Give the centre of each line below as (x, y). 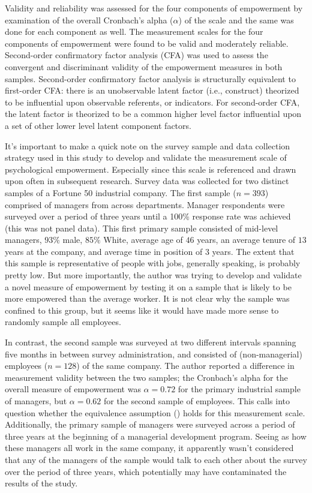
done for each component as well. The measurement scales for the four (134, 31)
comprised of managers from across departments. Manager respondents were (145, 204)
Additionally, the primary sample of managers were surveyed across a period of (150, 424)
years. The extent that (253, 251)
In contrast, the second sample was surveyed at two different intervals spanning (151, 342)
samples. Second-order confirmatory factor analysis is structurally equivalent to (150, 78)
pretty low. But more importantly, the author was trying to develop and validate (153, 275)
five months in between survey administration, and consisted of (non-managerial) (154, 354)
